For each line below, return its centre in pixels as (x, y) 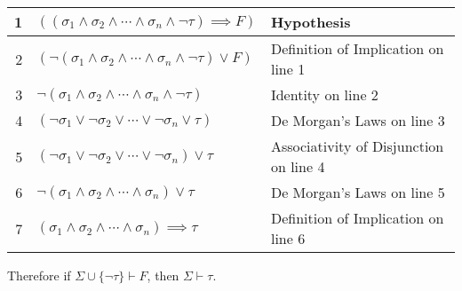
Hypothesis (311, 22)
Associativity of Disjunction (357, 146)
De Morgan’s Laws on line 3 (358, 120)
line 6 (288, 238)
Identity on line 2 (324, 94)
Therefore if (39, 275)
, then (163, 275)
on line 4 (298, 166)
